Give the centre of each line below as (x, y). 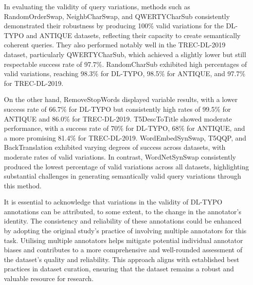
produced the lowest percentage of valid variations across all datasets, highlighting (126, 166)
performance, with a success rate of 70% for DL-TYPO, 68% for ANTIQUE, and (125, 128)
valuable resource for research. (49, 278)
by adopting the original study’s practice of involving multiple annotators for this (125, 231)
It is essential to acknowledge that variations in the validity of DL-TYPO (113, 202)
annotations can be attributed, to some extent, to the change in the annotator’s (123, 211)
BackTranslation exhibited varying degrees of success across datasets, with (115, 147)
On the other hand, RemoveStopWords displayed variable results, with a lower (121, 99)
